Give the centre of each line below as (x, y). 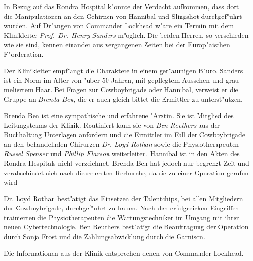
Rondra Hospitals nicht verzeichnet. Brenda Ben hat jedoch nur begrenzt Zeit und (126, 163)
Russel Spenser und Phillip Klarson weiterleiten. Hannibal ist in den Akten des (122, 153)
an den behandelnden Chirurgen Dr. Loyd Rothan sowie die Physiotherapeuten (122, 144)
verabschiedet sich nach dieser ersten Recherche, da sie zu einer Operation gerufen (126, 172)
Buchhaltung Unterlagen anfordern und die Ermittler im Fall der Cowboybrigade (125, 134)
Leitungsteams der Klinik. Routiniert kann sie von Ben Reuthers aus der (112, 125)
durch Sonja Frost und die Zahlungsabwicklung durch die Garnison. (105, 236)
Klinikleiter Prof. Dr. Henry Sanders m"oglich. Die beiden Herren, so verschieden (126, 35)
